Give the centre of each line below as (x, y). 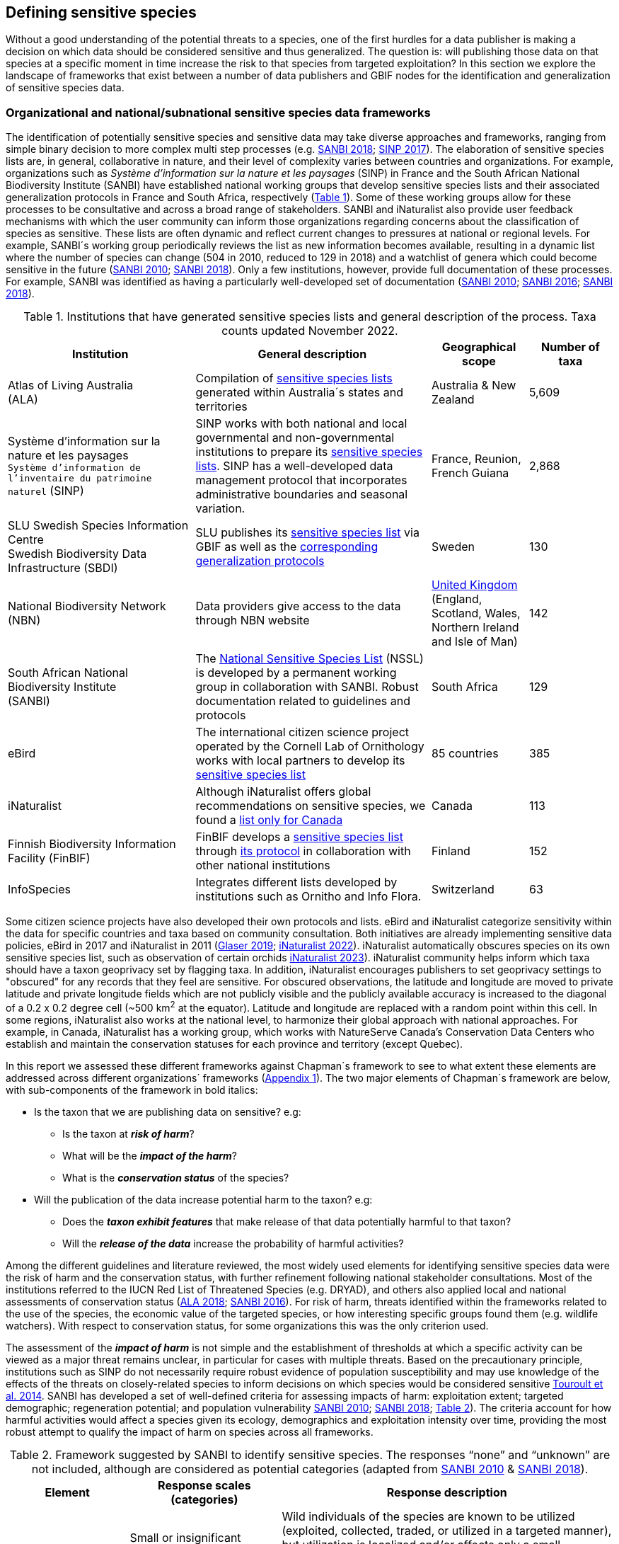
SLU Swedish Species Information (98, 526)
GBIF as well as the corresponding (287, 547)
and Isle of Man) (475, 642)
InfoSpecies (39, 890)
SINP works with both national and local (301, 424)
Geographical (479, 347)
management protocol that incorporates (301, 480)
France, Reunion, (476, 459)
